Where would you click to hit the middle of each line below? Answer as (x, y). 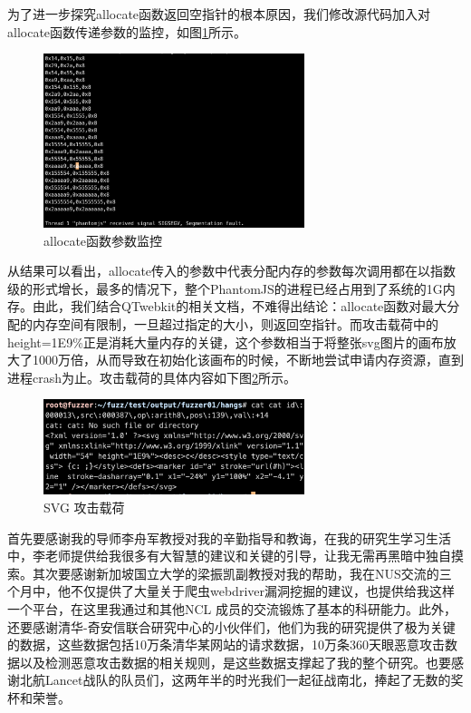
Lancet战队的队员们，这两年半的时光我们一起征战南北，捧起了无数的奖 (254, 680)
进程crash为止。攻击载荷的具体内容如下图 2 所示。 (152, 377)
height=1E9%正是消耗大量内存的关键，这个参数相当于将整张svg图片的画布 (226, 342)
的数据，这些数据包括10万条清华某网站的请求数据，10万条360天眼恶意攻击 (226, 645)
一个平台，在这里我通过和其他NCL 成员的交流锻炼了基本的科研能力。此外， (232, 608)
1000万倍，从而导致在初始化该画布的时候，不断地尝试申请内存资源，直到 (248, 360)
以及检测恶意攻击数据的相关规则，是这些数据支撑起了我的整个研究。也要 (235, 662)
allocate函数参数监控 (103, 240)
